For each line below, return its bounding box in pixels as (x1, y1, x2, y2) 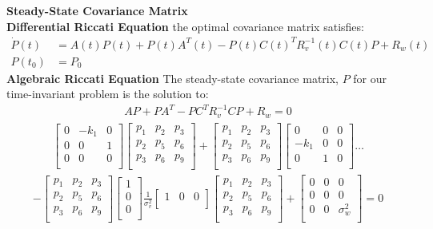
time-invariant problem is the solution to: (6, 85, 209, 102)
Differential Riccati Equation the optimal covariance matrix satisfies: (6, 18, 364, 34)
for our (353, 69, 387, 86)
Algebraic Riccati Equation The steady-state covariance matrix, (6, 69, 339, 86)
